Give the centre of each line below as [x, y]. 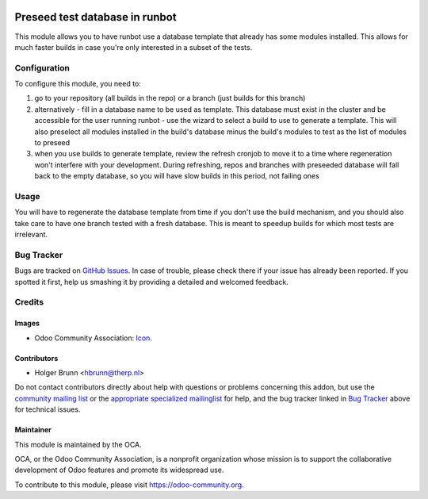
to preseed [52, 142]
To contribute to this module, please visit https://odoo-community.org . [130, 485]
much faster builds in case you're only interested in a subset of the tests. [134, 47]
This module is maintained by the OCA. [78, 444]
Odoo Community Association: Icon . [93, 338]
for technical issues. [48, 409]
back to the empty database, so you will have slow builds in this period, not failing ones [177, 176]
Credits [29, 302]
